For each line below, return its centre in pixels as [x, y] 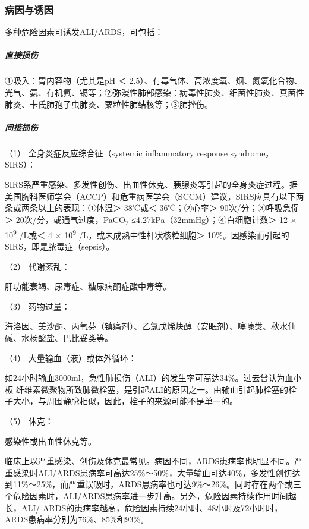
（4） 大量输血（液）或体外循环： [71, 358]
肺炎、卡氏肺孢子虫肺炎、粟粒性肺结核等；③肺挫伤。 [109, 104]
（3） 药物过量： [37, 306]
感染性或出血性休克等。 [51, 441]
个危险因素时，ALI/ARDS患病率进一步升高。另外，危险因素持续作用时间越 [151, 495]
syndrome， [252, 152]
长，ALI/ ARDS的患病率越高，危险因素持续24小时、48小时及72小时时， [144, 507]
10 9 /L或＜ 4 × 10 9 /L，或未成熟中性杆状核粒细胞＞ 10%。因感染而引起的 [147, 234]
